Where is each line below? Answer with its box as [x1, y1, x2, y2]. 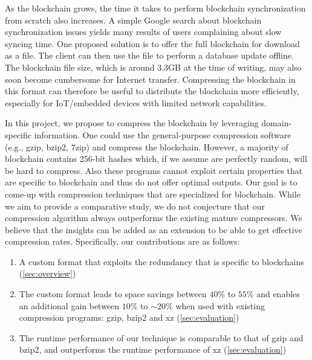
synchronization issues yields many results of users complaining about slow [5, 25, 282, 38]
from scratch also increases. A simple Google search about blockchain [5, 13, 262, 26]
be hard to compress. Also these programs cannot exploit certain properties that [5, 164, 303, 176]
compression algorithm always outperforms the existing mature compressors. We [5, 211, 302, 224]
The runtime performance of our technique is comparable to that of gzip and [19, 331, 304, 344]
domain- [261, 117, 292, 129]
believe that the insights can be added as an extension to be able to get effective [5, 223, 302, 236]
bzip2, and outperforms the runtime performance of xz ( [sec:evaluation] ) [19, 343, 287, 356]
